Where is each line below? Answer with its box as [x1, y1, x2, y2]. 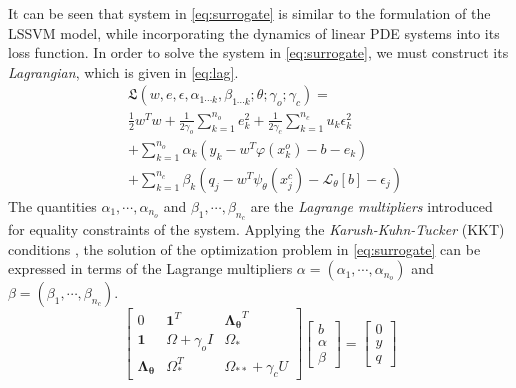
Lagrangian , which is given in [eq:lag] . [8, 61, 239, 82]
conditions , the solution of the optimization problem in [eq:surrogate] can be [8, 238, 481, 259]
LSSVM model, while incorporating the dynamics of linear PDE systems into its [8, 22, 500, 43]
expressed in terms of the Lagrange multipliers [8, 258, 293, 279]
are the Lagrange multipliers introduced [250, 195, 493, 216]
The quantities [8, 195, 97, 216]
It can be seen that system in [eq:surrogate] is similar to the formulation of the [8, 3, 491, 23]
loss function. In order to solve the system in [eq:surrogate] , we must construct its [8, 42, 509, 63]
